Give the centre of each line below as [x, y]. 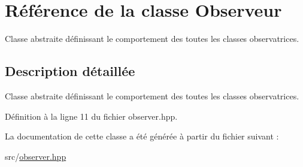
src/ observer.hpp [36, 156]
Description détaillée [70, 71]
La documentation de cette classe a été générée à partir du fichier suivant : [142, 136]
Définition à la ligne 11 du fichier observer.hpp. [91, 116]
